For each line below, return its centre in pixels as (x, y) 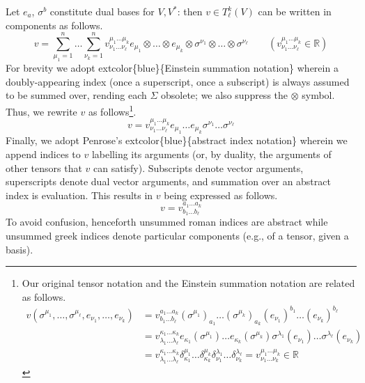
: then (190, 11)
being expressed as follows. (221, 195)
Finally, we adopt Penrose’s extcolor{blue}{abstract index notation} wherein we (177, 140)
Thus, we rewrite (41, 111)
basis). (20, 249)
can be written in (295, 11)
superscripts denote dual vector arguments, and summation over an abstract (168, 181)
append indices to (43, 154)
